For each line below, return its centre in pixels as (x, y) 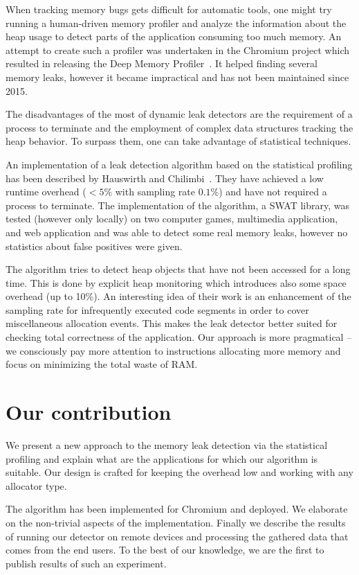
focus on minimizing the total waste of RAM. (102, 364)
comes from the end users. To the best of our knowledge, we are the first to (165, 550)
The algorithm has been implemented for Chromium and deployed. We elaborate (177, 509)
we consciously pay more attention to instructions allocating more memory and (173, 350)
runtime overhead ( (46, 192)
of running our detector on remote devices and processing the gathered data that (177, 536)
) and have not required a (273, 192)
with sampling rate (155, 192)
